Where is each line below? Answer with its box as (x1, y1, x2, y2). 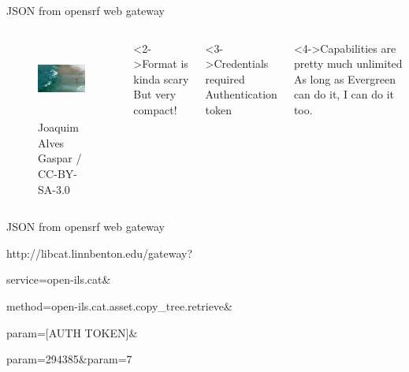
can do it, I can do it (293, 86, 395, 102)
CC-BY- (38, 165, 77, 181)
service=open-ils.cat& (6, 271, 111, 288)
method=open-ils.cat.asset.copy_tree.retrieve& (6, 297, 232, 314)
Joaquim (38, 119, 79, 136)
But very (133, 86, 177, 102)
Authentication (205, 86, 277, 102)
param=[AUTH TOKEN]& (6, 324, 138, 340)
